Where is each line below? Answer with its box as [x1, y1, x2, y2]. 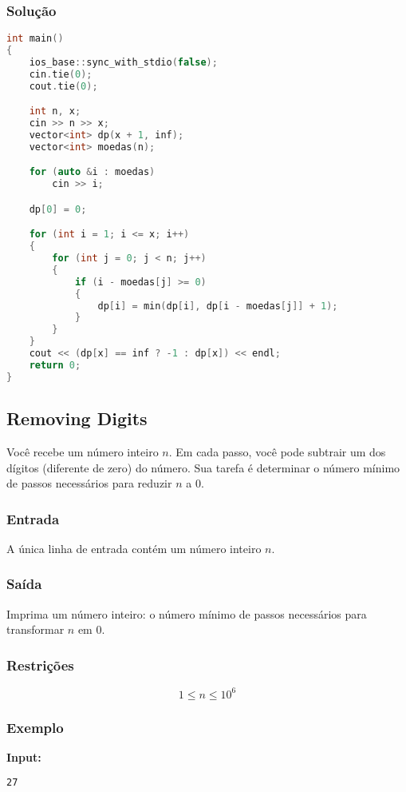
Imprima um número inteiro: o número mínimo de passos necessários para [6, 605, 367, 622]
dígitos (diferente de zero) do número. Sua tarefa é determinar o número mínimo [6, 459, 400, 476]
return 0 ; [29, 359, 81, 371]
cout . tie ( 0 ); [29, 80, 98, 92]
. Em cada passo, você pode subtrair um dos [168, 443, 386, 460]
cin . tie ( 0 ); [29, 68, 93, 80]
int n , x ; [29, 105, 81, 117]
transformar [6, 621, 65, 638]
